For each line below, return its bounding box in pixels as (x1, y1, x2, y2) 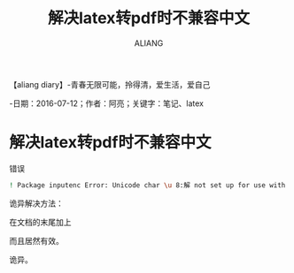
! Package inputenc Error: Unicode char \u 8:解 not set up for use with (9, 180, 286, 190)
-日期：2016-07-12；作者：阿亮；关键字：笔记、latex (9, 98, 204, 109)
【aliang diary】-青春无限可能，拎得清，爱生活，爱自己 (9, 79, 211, 89)
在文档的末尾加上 (9, 216, 72, 227)
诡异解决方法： (9, 198, 64, 209)
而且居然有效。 (9, 235, 64, 246)
